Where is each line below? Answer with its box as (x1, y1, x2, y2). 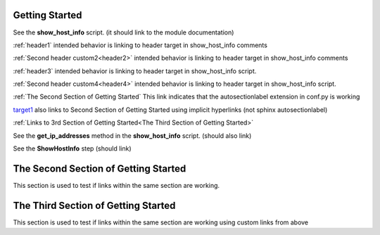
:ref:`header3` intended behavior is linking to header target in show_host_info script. (13, 67, 257, 75)
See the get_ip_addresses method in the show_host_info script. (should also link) (13, 131, 252, 140)
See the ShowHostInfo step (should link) (13, 144, 132, 153)
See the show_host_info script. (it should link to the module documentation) (13, 28, 234, 37)
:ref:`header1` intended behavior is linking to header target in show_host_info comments (13, 41, 267, 49)
